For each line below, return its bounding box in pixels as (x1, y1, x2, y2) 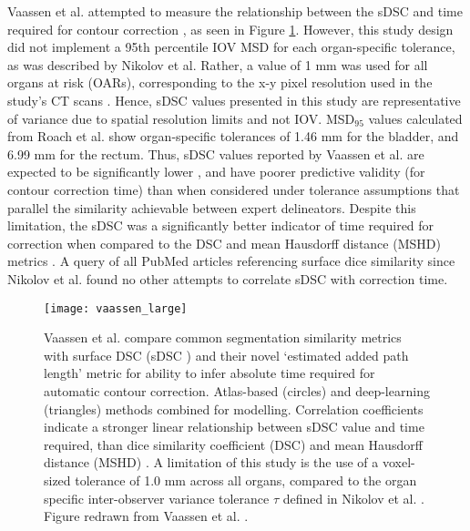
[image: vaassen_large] (44, 301, 188, 315)
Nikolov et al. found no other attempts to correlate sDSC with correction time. (7, 269, 448, 288)
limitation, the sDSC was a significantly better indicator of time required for (7, 216, 434, 235)
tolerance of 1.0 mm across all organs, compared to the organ (75, 470, 417, 489)
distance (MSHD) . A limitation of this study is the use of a (44, 453, 379, 472)
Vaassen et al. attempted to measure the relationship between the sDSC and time (7, 2, 463, 20)
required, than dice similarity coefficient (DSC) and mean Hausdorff (44, 434, 423, 454)
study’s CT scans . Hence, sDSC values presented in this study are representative (7, 90, 461, 109)
